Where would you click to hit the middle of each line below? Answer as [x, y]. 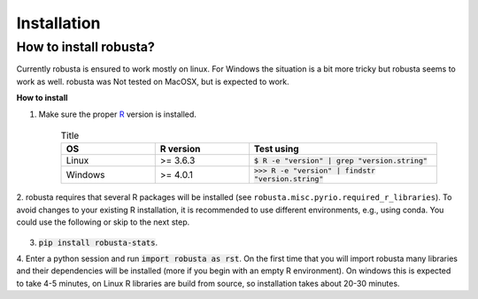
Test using [277, 149]
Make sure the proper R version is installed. [117, 114]
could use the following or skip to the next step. [103, 222]
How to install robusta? [85, 47]
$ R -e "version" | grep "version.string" [341, 161]
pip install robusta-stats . [98, 242]
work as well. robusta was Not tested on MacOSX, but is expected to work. [153, 81]
